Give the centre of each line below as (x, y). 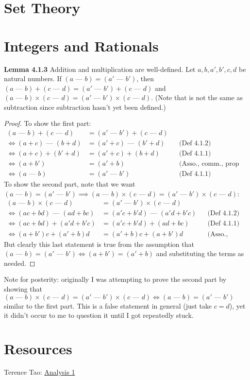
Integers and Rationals (81, 45)
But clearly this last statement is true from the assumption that (99, 244)
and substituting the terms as (200, 253)
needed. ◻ (20, 263)
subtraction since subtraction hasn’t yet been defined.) (85, 107)
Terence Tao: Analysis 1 (40, 371)
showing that (23, 288)
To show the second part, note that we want (70, 184)
